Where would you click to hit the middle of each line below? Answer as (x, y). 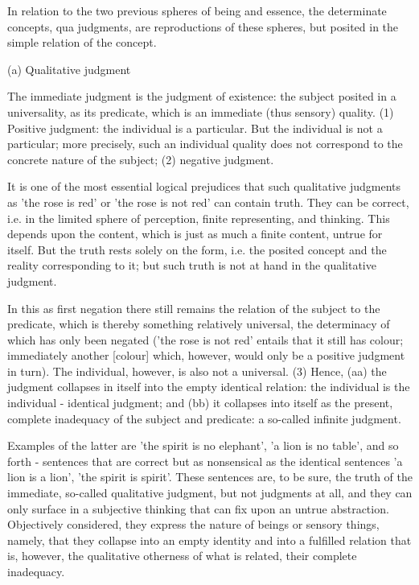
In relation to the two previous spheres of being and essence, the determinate (197, 10)
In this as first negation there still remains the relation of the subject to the (194, 308)
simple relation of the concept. (82, 42)
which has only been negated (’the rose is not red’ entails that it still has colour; (205, 339)
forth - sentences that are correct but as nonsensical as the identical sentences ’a (205, 461)
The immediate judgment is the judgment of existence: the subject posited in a (202, 96)
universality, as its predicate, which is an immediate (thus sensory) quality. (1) (201, 111)
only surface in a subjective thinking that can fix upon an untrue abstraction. (198, 508)
